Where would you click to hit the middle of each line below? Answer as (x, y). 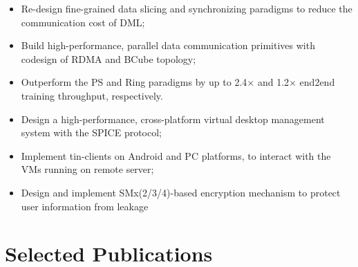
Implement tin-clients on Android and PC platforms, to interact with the (176, 155)
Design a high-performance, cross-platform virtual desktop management (173, 119)
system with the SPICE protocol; (91, 132)
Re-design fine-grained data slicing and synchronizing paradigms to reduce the (187, 8)
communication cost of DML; (83, 22)
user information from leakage (85, 206)
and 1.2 (273, 82)
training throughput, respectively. (92, 95)
